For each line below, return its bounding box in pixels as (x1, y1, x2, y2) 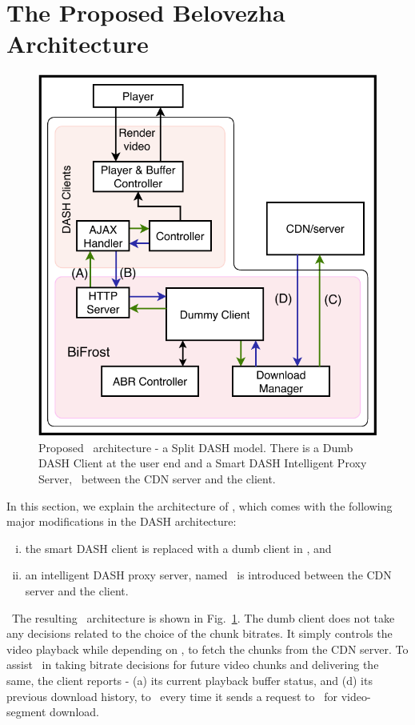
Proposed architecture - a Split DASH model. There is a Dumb (38, 439, 353, 455)
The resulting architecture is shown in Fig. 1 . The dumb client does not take (11, 609, 395, 626)
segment (6, 703, 46, 720)
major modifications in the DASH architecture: (6, 513, 237, 530)
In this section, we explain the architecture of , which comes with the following (6, 497, 393, 514)
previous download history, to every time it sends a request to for (6, 687, 337, 704)
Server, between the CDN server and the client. (38, 471, 276, 487)
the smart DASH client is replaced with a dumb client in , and (25, 539, 332, 556)
